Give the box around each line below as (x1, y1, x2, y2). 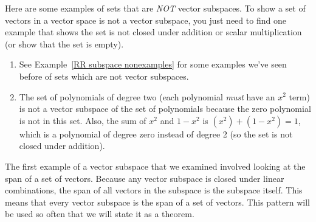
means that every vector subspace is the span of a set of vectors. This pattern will (5, 195, 310, 208)
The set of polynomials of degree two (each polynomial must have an (19, 90, 275, 103)
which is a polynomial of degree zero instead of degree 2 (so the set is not (19, 127, 293, 140)
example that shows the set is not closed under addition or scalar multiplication (5, 26, 302, 38)
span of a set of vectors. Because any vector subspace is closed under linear (5, 172, 284, 184)
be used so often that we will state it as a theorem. (5, 207, 194, 220)
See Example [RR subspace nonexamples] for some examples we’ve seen (19, 58, 287, 71)
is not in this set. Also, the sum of (19, 114, 146, 127)
